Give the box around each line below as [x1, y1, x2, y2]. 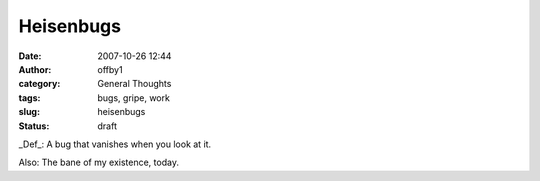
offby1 [97, 63, 124, 75]
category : [18, 78, 61, 90]
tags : [18, 91, 41, 104]
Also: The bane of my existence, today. [18, 156, 180, 169]
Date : [18, 50, 42, 62]
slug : [18, 106, 40, 118]
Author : [18, 63, 52, 75]
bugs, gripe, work [97, 91, 170, 104]
